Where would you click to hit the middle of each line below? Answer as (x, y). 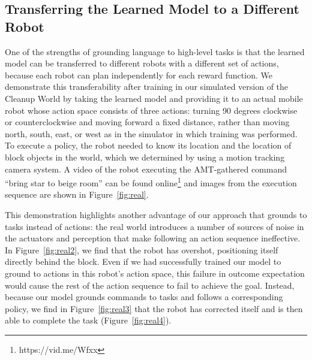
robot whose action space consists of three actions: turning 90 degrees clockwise (151, 110)
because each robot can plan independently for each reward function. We (139, 75)
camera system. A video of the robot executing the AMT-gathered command (146, 169)
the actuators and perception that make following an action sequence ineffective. (153, 238)
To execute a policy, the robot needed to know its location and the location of (148, 145)
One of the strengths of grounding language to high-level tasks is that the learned (155, 51)
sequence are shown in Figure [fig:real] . (77, 194)
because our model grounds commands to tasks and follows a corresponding (144, 297)
